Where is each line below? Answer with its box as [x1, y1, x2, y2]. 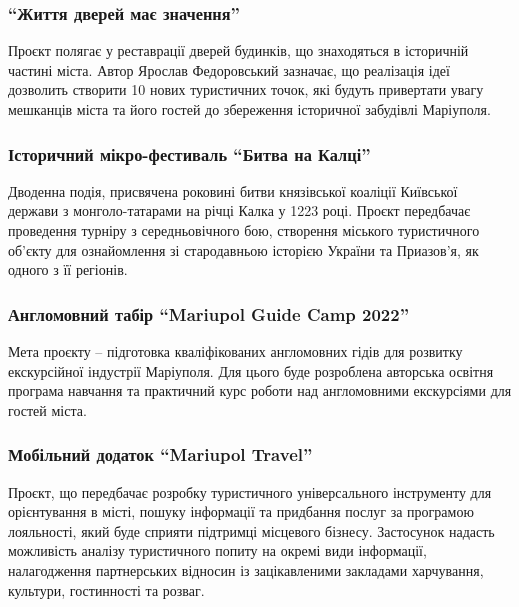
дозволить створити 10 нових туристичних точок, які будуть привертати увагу [8, 79, 484, 100]
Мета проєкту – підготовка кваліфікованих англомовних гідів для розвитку [8, 341, 463, 361]
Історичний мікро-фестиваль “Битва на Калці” [8, 141, 371, 166]
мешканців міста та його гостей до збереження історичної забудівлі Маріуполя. [8, 99, 491, 119]
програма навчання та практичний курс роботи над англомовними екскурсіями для [8, 380, 512, 401]
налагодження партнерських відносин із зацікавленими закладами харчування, [8, 559, 484, 580]
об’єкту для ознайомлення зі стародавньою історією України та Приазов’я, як [8, 239, 479, 260]
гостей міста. [8, 399, 87, 420]
